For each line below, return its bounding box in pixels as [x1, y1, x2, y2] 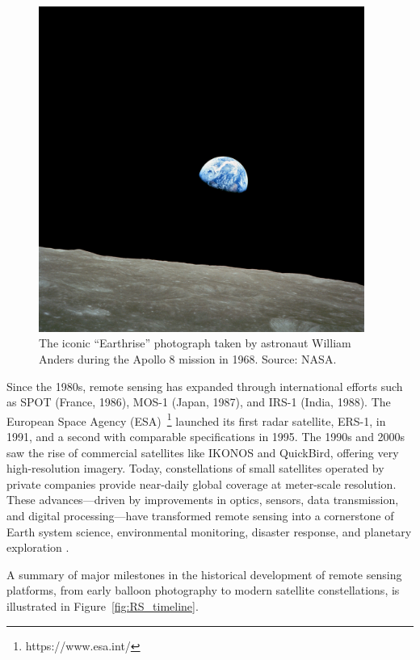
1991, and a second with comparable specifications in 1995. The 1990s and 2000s [6, 428, 405, 445]
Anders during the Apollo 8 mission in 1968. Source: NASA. [39, 350, 337, 367]
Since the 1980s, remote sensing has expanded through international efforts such [6, 377, 403, 394]
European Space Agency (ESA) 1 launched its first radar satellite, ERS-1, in [6, 410, 386, 429]
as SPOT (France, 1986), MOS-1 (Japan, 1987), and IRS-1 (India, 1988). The [6, 393, 391, 410]
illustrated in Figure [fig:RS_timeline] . [6, 597, 199, 614]
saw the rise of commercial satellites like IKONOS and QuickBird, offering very [6, 444, 399, 460]
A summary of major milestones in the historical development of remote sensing [6, 565, 402, 582]
